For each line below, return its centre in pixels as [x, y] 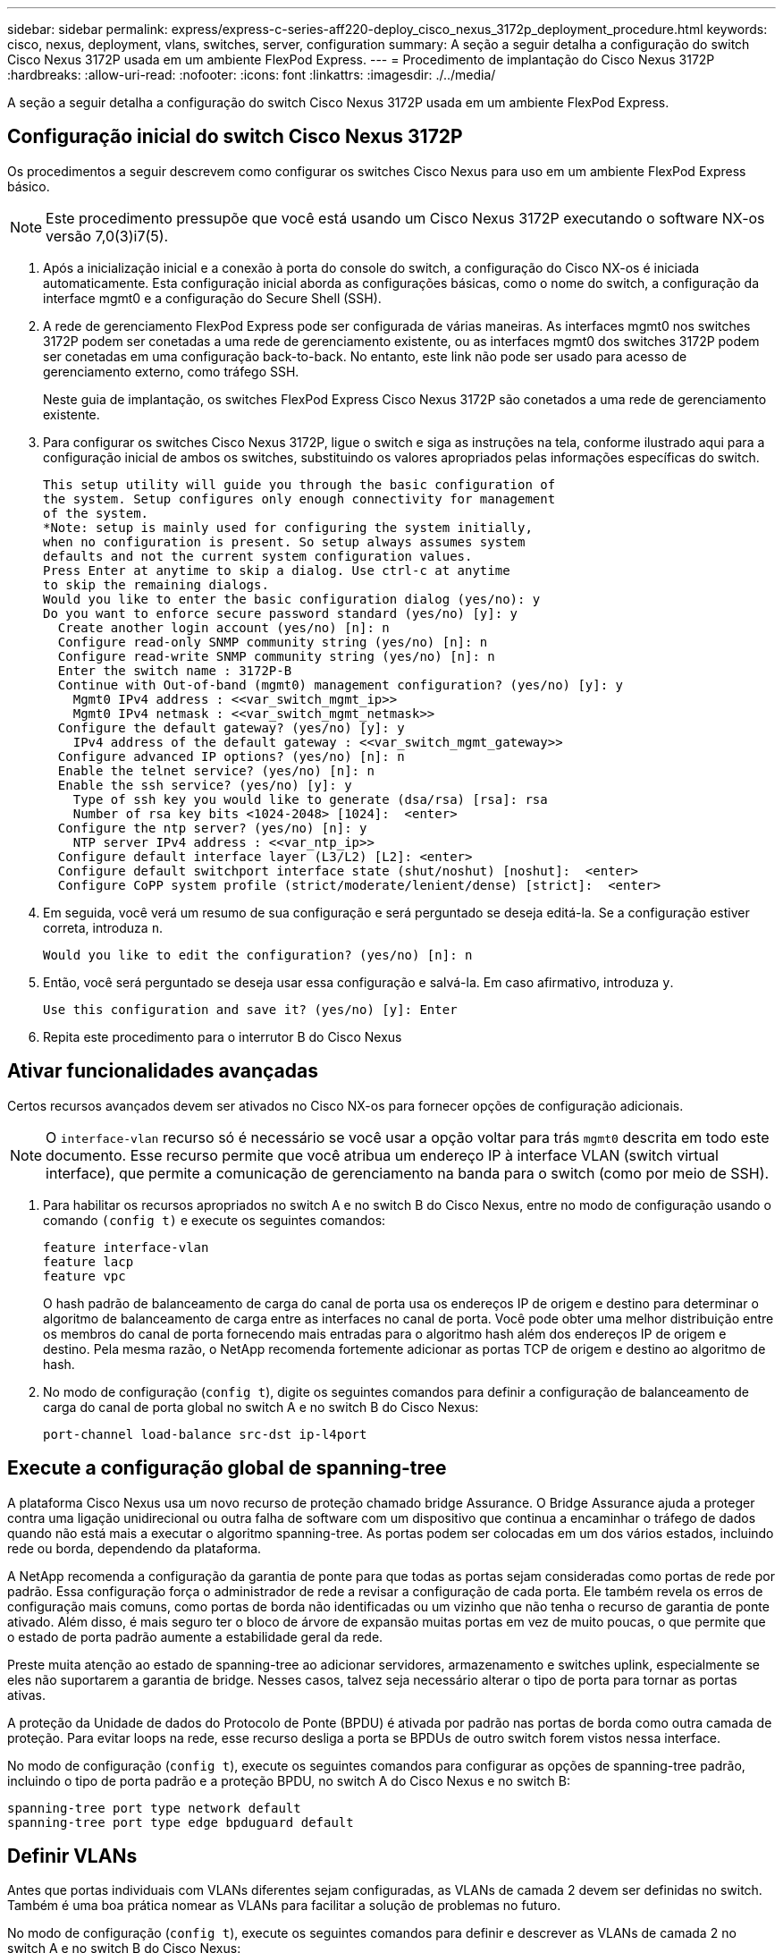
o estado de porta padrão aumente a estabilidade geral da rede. [195, 1636]
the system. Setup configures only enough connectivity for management [299, 499]
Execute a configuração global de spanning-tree [227, 1468]
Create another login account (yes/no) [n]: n [223, 627]
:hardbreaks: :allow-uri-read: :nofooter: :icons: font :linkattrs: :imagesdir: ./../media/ [252, 75]
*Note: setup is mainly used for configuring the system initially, [288, 527]
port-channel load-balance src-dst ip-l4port [205, 1434]
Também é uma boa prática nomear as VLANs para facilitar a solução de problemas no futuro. [284, 1906]
